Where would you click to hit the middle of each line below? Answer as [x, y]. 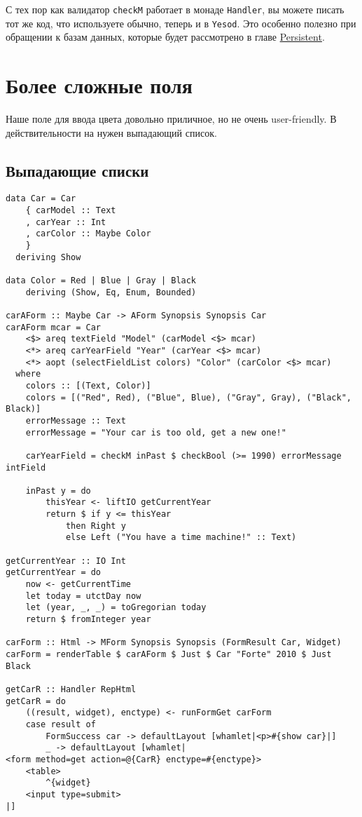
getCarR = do [36, 701]
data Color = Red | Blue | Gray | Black [101, 281]
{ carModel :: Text [71, 211]
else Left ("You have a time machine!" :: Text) [181, 538]
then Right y [96, 526]
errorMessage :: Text [76, 420]
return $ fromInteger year [88, 620]
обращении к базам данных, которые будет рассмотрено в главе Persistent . [165, 37]
